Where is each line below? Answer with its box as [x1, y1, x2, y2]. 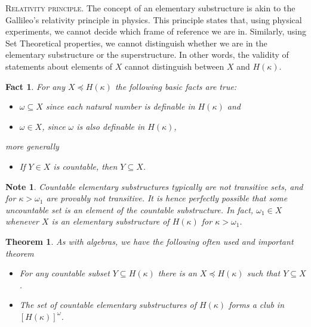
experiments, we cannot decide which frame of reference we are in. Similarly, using [5, 25, 306, 38]
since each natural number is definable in [45, 100, 195, 113]
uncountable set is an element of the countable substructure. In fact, [5, 203, 254, 216]
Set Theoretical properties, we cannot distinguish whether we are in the [5, 36, 267, 49]
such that [247, 267, 281, 279]
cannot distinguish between [125, 60, 224, 72]
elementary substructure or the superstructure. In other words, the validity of [5, 48, 289, 61]
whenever [5, 215, 39, 228]
